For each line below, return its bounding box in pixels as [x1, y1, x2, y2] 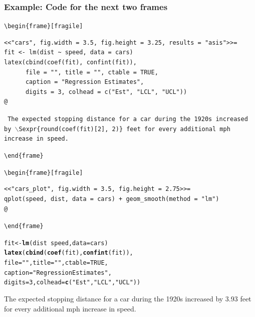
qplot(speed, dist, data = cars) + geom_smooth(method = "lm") [4, 195, 219, 202]
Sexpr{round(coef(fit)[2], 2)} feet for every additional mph [19, 125, 230, 133]
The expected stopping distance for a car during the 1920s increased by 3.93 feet [4, 293, 251, 304]
